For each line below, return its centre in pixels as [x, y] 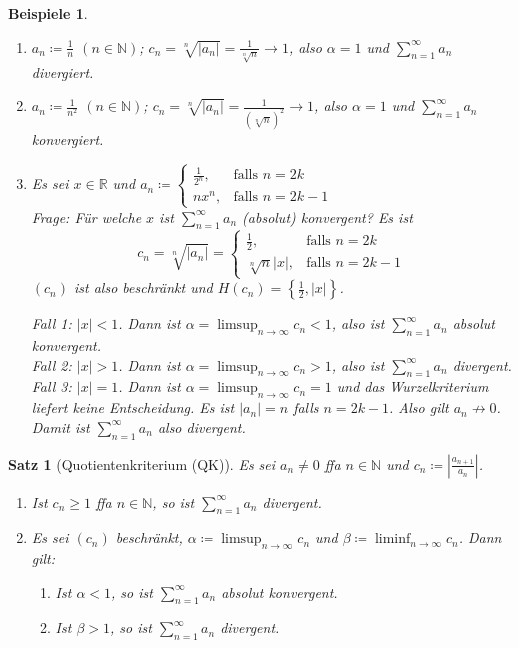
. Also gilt [419, 407]
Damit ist [60, 426]
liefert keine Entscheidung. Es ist [133, 407]
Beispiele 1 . [48, 13]
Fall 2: [51, 364]
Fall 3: [51, 386]
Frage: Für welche [86, 216]
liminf [392, 539]
